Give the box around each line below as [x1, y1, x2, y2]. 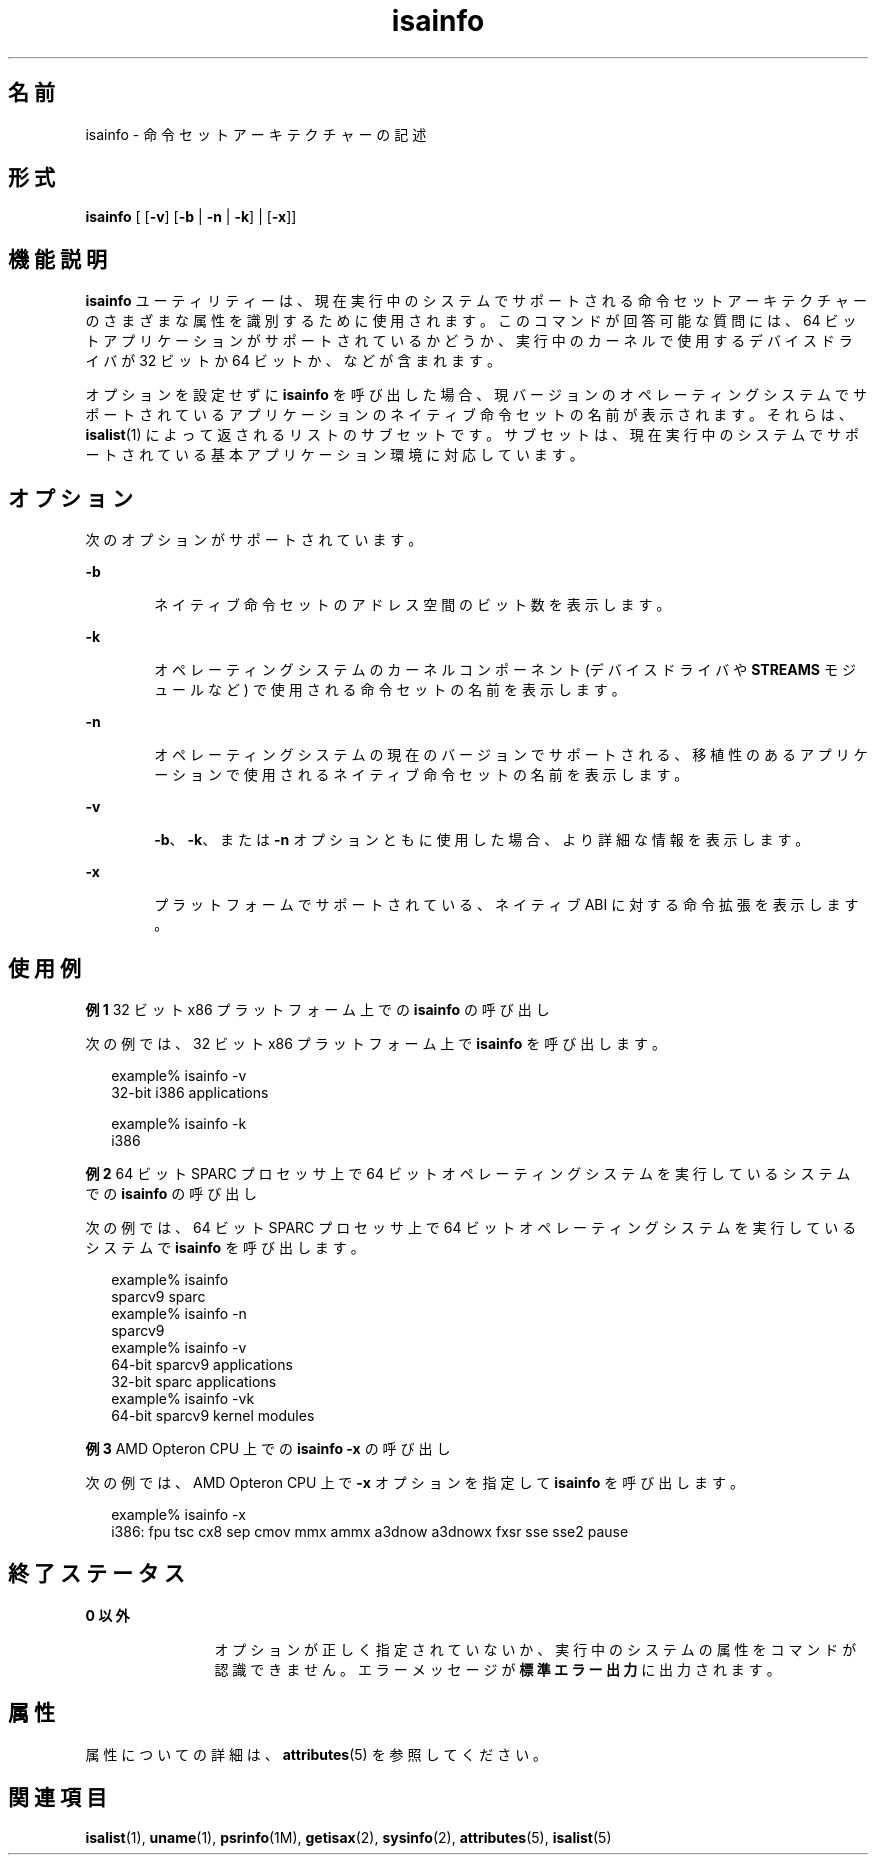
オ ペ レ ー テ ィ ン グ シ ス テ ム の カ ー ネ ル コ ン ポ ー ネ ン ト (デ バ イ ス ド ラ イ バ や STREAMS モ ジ [154, 661, 856, 679]
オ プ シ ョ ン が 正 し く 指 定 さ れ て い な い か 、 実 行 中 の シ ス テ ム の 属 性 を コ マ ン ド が [214, 1640, 857, 1658]
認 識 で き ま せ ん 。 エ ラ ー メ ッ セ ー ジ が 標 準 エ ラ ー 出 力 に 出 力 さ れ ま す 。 [214, 1660, 781, 1678]
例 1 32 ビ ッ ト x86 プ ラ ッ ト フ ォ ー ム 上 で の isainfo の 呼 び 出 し [85, 1000, 550, 1018]
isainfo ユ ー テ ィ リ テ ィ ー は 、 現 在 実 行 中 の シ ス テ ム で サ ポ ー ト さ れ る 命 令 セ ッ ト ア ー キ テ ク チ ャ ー [85, 292, 867, 310]
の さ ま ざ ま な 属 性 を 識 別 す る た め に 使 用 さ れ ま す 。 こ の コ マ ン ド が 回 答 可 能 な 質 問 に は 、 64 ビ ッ [85, 312, 857, 330]
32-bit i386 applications [111, 1083, 269, 1101]
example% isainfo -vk [111, 1389, 255, 1407]
